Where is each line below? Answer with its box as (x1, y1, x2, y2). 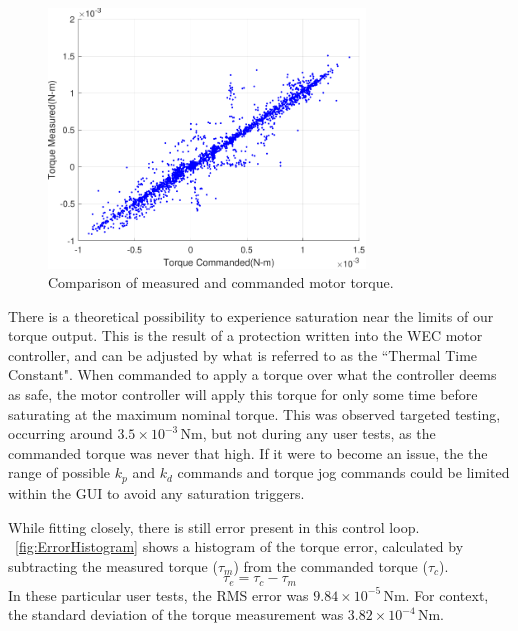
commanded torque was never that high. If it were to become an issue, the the (8, 442, 488, 463)
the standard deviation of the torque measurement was (8, 604, 344, 625)
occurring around (8, 423, 113, 444)
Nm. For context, (383, 584, 489, 605)
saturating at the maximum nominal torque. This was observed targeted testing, (8, 403, 501, 424)
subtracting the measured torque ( (8, 555, 218, 576)
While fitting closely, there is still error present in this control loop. (8, 516, 420, 537)
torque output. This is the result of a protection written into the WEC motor (8, 325, 483, 346)
